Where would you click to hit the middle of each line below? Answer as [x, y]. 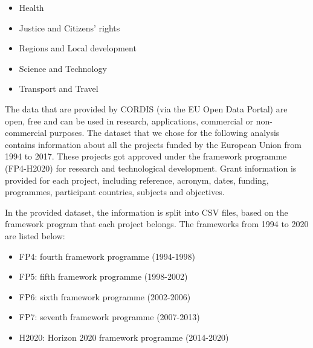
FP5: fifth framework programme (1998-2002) [103, 276]
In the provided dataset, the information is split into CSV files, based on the [147, 212]
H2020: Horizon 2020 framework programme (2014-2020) [124, 337]
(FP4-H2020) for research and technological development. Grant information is [151, 168]
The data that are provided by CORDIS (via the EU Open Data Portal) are [146, 108]
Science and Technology [63, 68]
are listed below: [35, 235]
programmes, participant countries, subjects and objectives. [115, 192]
